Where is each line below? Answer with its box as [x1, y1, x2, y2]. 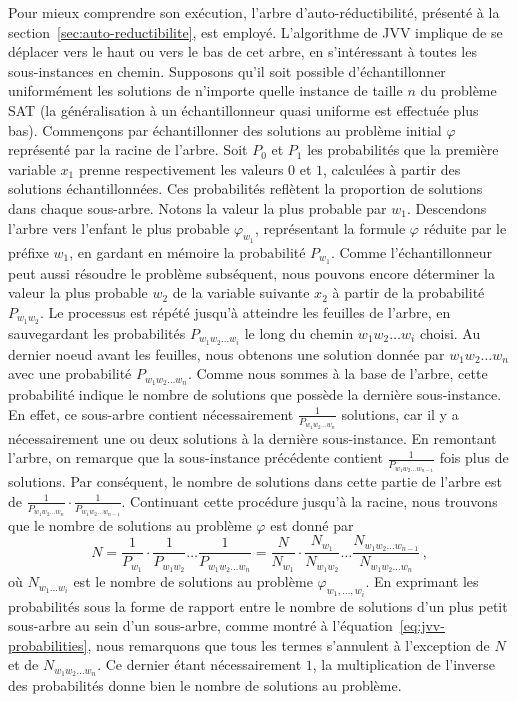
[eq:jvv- [399, 615, 445, 636]
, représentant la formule [254, 217, 406, 238]
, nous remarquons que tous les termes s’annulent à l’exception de [87, 634, 490, 655]
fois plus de [439, 447, 509, 468]
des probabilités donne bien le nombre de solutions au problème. [8, 675, 402, 696]
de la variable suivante [172, 282, 310, 303]
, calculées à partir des [323, 158, 461, 179]
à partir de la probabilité [332, 282, 485, 303]
